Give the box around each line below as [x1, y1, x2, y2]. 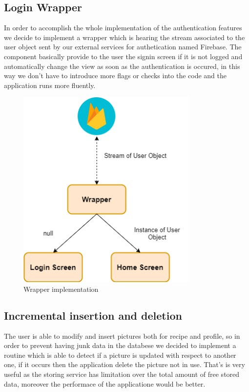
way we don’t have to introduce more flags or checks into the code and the [4, 70, 227, 81]
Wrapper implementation [23, 283, 99, 294]
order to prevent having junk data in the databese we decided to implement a [4, 340, 236, 350]
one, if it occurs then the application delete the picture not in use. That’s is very [4, 359, 245, 370]
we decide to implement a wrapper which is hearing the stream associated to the [4, 32, 245, 42]
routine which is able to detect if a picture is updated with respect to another [4, 349, 236, 360]
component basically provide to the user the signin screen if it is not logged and [4, 51, 243, 61]
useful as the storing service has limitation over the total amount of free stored [4, 369, 240, 379]
